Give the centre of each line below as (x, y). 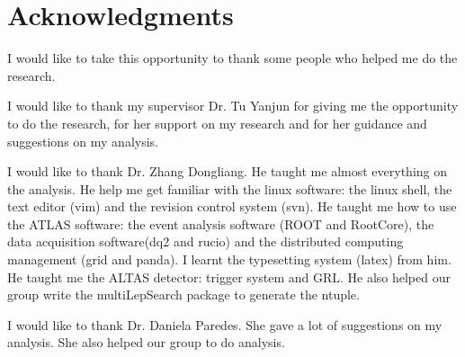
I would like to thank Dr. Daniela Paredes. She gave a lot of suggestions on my (225, 324)
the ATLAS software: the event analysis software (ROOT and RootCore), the (221, 223)
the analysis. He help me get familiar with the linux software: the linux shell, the (230, 188)
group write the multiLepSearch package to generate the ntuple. (183, 295)
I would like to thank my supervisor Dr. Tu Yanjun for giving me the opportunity (233, 106)
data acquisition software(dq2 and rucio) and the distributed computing (206, 241)
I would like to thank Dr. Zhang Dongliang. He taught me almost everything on (228, 171)
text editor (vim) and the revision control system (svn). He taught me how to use (232, 206)
